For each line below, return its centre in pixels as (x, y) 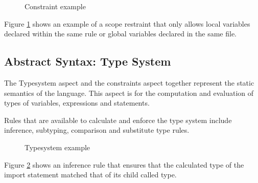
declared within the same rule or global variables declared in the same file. (121, 34)
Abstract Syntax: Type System (88, 61)
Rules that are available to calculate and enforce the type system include (118, 120)
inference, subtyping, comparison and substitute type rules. (97, 130)
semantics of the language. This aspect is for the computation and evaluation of (129, 93)
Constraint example (55, 6)
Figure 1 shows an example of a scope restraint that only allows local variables (127, 23)
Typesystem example (57, 147)
